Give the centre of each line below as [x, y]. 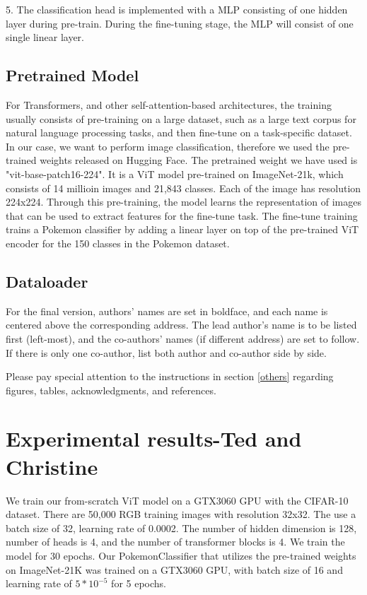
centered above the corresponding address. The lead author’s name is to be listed [181, 325]
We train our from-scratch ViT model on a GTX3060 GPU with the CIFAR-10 [177, 500]
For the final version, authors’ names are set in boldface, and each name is [167, 311]
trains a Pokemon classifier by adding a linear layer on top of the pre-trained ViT [182, 229]
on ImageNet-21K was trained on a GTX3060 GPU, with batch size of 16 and [174, 569]
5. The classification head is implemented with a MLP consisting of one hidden [177, 9]
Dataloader [47, 281]
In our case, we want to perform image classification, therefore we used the [168, 146]
